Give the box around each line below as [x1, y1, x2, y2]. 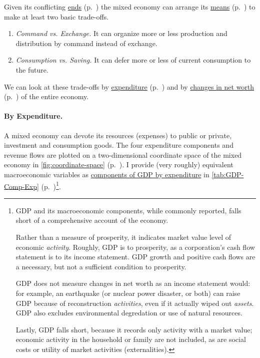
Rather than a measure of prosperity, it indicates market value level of [15, 231, 231, 242]
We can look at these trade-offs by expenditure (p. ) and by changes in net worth [4, 81, 254, 92]
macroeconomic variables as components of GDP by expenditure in [4, 169, 209, 179]
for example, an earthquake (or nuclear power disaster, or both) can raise [15, 287, 240, 298]
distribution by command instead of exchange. [15, 38, 157, 48]
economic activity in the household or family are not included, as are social [15, 334, 246, 344]
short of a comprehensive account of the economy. [15, 215, 168, 225]
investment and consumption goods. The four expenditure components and [4, 140, 233, 150]
